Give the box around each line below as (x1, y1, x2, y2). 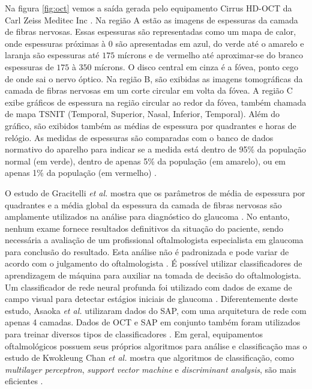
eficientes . (5, 375, 43, 387)
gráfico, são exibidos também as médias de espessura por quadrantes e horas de (5, 119, 296, 131)
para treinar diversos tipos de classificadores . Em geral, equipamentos (5, 328, 263, 340)
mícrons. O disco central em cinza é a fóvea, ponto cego (94, 60, 298, 73)
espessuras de (5, 60, 54, 73)
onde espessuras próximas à (5, 37, 106, 49)
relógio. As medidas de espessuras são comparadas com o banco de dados (5, 131, 274, 143)
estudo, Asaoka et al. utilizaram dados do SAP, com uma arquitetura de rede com (5, 304, 307, 316)
